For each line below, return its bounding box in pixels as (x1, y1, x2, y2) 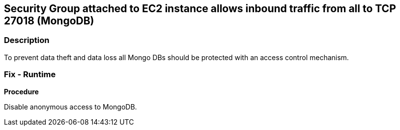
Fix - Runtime (4, 69, 56, 80)
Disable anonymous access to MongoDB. (4, 102, 137, 111)
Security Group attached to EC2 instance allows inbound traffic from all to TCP (4, 2, 396, 15)
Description (4, 35, 50, 45)
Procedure (4, 87, 39, 96)
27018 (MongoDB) (4, 15, 94, 27)
